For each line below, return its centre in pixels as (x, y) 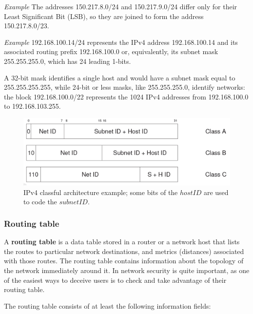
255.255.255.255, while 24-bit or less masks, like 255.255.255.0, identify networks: (125, 87)
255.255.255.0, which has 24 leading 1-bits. (68, 61)
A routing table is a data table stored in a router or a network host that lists (122, 242)
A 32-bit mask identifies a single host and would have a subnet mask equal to (120, 77)
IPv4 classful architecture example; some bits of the (101, 192)
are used (216, 192)
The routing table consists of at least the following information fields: (107, 305)
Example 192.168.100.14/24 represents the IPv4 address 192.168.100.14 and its (121, 42)
